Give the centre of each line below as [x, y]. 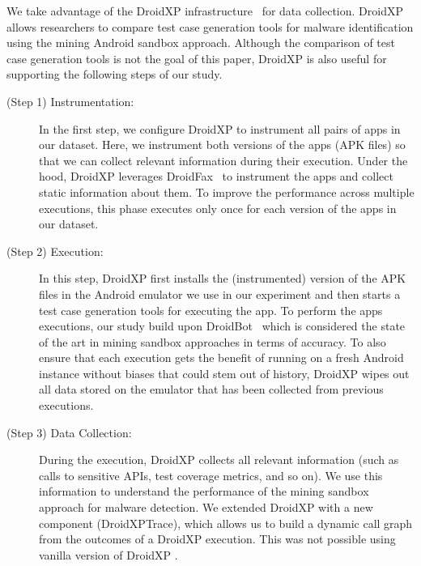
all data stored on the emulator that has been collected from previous [211, 389]
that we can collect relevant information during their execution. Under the [223, 160]
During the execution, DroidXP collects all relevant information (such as [219, 460]
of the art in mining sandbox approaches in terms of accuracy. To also [213, 341]
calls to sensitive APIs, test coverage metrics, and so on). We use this [211, 475]
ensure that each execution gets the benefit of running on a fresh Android [221, 357]
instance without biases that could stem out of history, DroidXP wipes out [224, 373]
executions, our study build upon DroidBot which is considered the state [222, 326]
